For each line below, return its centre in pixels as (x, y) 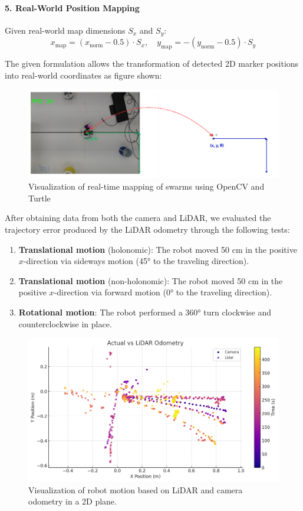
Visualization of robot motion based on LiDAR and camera (136, 489)
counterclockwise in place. (65, 323)
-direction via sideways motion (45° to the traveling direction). (136, 261)
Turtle (39, 198)
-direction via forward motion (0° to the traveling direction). (163, 292)
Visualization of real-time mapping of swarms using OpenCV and (146, 186)
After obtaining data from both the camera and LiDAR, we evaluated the (138, 218)
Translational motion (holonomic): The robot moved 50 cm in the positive (158, 249)
